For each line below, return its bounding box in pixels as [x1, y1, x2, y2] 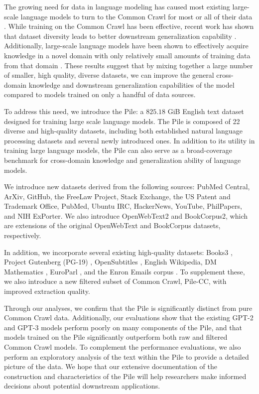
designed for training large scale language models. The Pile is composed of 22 [4, 116, 240, 126]
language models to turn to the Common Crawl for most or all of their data [20, 11, 253, 21]
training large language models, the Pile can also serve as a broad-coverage [4, 145, 232, 155]
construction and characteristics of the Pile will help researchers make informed [4, 371, 247, 381]
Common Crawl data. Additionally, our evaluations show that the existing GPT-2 [4, 312, 254, 323]
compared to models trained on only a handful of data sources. [4, 89, 196, 100]
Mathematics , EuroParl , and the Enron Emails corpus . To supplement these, [4, 266, 245, 276]
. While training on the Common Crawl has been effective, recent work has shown [4, 21, 254, 31]
